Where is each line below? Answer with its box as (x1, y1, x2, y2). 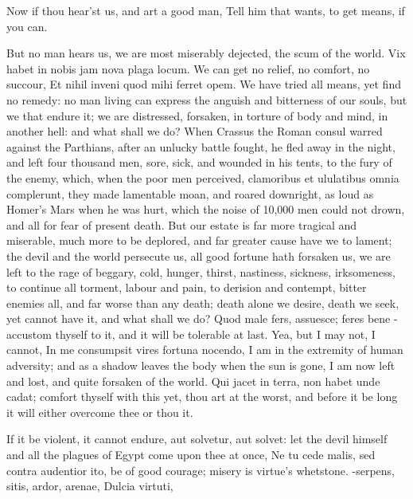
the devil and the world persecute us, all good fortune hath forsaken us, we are (6, 247, 391, 264)
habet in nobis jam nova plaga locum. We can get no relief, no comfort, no (6, 60, 370, 77)
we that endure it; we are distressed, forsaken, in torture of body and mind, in (6, 107, 388, 124)
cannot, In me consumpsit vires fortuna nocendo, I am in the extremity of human (6, 341, 403, 358)
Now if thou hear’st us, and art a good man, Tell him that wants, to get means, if (6, 2, 405, 18)
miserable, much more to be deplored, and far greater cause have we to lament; (6, 232, 392, 249)
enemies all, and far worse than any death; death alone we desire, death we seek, (6, 294, 399, 311)
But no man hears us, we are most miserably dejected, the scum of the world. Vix (6, 45, 406, 61)
